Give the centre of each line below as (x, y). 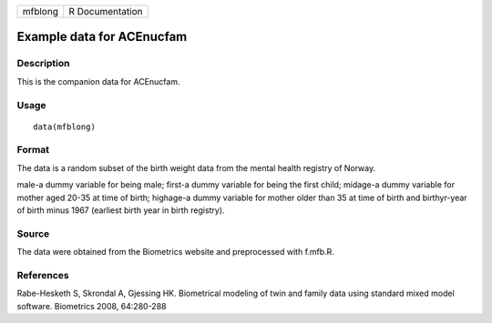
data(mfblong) (64, 126)
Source (33, 234)
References (43, 275)
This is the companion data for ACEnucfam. (98, 81)
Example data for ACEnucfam (102, 37)
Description (43, 64)
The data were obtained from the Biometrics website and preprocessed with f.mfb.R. (175, 252)
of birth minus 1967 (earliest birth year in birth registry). (121, 210)
